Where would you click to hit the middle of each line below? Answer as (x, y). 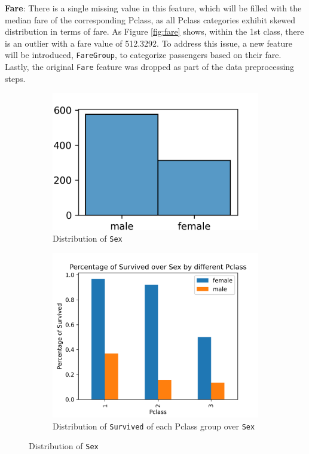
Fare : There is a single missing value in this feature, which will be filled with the (153, 8)
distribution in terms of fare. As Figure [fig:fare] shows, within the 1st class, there (154, 31)
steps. (15, 78)
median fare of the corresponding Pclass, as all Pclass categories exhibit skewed (150, 19)
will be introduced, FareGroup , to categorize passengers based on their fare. (143, 55)
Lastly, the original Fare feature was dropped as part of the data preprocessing (150, 67)
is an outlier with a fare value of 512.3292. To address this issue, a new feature (149, 43)
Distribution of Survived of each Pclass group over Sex (154, 426)
